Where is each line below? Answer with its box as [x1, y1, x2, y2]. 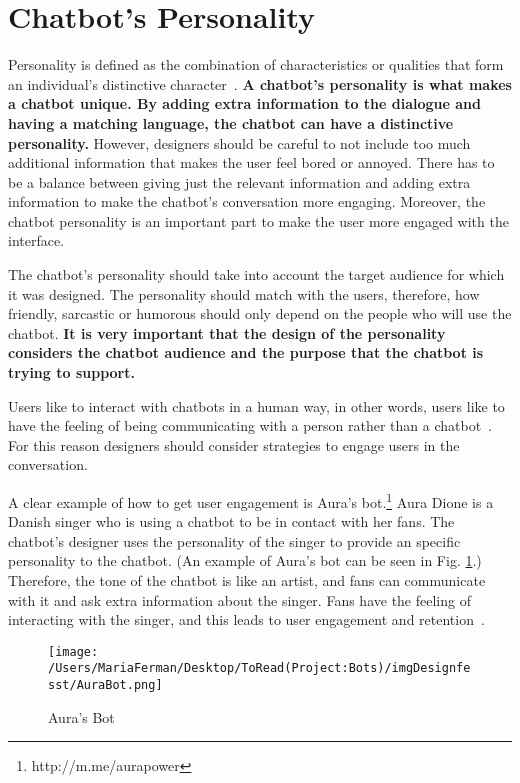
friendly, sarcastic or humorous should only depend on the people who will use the [8, 303, 512, 324]
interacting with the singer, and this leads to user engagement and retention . [8, 609, 485, 630]
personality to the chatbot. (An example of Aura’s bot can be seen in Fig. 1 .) [8, 550, 482, 571]
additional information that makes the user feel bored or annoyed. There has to [8, 152, 495, 173]
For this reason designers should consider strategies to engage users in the [8, 434, 460, 455]
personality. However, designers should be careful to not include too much [8, 132, 471, 153]
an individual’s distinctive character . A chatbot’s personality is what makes [8, 73, 512, 94]
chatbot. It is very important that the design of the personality [8, 322, 446, 343]
